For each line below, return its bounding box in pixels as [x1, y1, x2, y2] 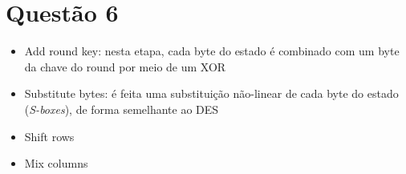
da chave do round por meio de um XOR [24, 58, 226, 75]
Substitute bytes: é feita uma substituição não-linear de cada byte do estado [24, 85, 399, 102]
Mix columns [24, 155, 88, 172]
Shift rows [24, 127, 75, 144]
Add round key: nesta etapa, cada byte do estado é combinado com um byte [24, 42, 400, 59]
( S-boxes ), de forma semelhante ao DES [24, 100, 219, 117]
